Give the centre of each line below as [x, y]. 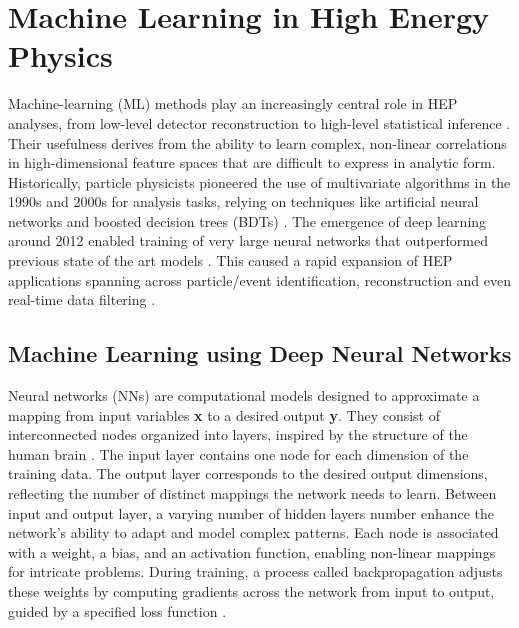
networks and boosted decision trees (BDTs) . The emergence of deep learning [247, 220]
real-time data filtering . [82, 299]
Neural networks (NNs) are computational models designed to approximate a [244, 395]
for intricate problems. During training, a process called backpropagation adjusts [255, 571]
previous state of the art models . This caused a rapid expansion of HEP [230, 260]
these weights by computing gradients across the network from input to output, [251, 590]
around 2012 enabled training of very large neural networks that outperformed [248, 240]
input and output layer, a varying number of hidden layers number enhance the [251, 512]
